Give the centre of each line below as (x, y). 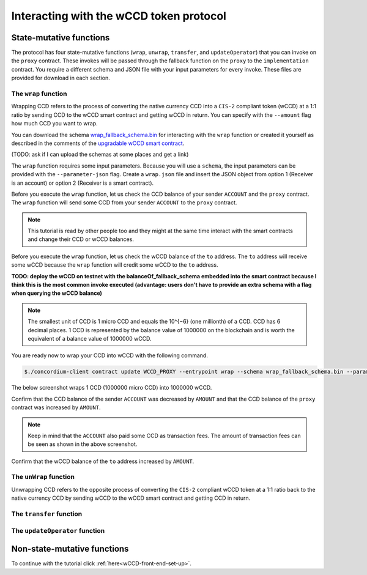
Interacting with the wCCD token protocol (119, 16)
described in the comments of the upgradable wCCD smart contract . (98, 143)
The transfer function (47, 514)
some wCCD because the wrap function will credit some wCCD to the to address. (115, 265)
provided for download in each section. (61, 78)
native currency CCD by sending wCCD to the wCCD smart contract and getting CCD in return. (131, 498)
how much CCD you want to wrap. (54, 124)
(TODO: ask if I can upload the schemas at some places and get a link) (100, 154)
